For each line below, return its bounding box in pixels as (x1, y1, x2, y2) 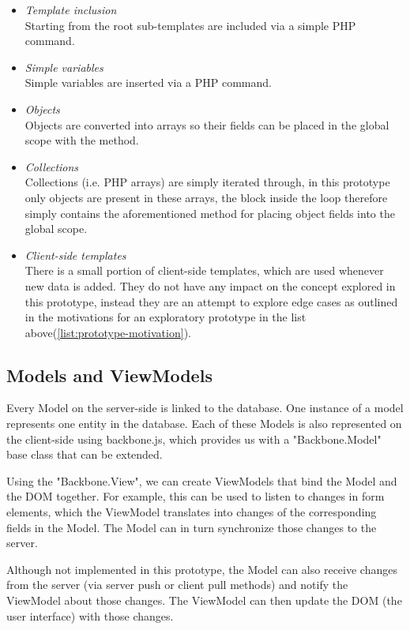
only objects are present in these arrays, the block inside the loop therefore (24, 189, 388, 205)
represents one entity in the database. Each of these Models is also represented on (6, 415, 402, 432)
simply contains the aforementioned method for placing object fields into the (24, 204, 395, 221)
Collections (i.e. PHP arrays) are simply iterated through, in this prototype (24, 174, 390, 190)
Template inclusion (24, 2, 117, 17)
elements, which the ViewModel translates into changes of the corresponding (6, 504, 377, 520)
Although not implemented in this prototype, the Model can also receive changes (6, 561, 397, 577)
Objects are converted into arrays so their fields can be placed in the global (24, 116, 389, 133)
